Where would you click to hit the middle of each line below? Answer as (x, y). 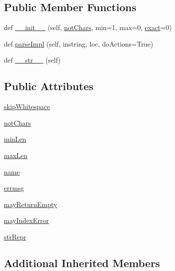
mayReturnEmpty (31, 204)
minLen (15, 139)
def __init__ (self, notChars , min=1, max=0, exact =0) (88, 27)
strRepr (15, 236)
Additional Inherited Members (82, 263)
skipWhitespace (27, 106)
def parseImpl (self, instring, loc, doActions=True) (79, 43)
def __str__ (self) (32, 60)
